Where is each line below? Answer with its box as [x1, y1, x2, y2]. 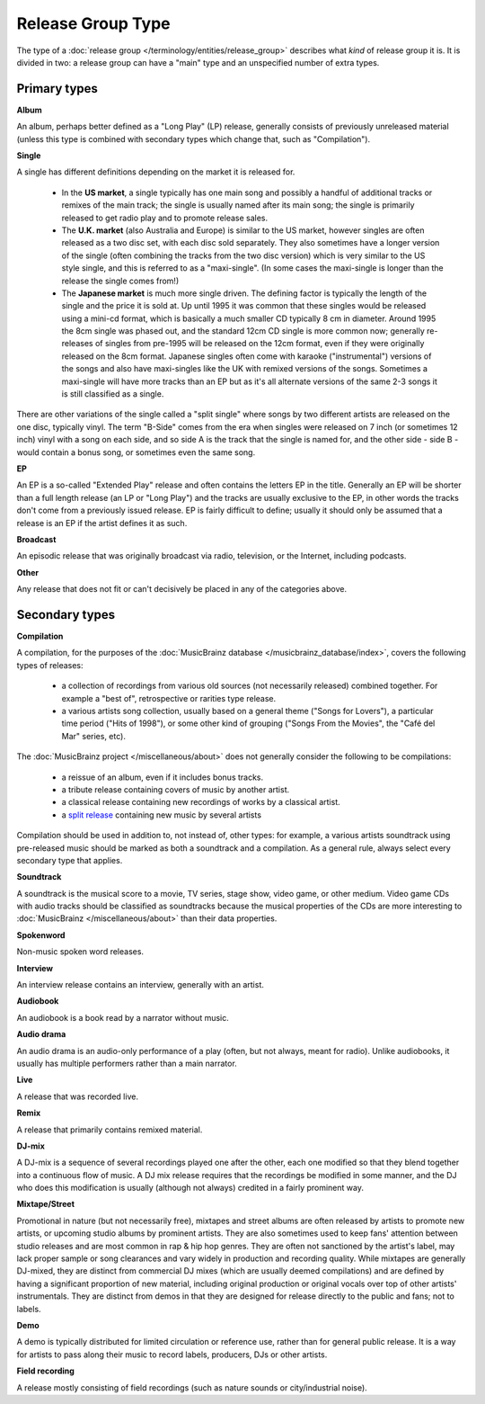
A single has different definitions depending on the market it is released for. [16, 166, 295, 177]
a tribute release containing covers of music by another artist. [61, 783, 290, 795]
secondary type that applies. [16, 854, 123, 865]
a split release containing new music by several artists [61, 809, 262, 820]
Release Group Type [16, 13, 171, 33]
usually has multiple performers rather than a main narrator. [16, 1058, 237, 1069]
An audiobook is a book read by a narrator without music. [16, 1012, 229, 1023]
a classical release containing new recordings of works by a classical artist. [61, 797, 340, 808]
